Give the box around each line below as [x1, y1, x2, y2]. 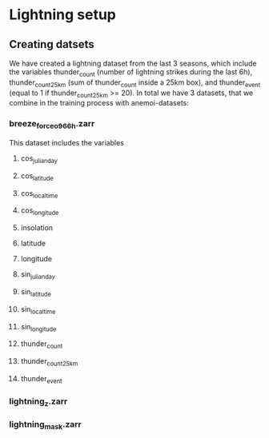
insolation [20, 223, 54, 233]
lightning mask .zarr [9, 418, 82, 432]
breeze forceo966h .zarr [9, 118, 95, 131]
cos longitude [20, 205, 59, 217]
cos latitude [20, 170, 54, 182]
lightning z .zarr [9, 396, 68, 408]
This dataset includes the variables [9, 137, 125, 147]
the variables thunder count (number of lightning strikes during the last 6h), [9, 67, 253, 78]
